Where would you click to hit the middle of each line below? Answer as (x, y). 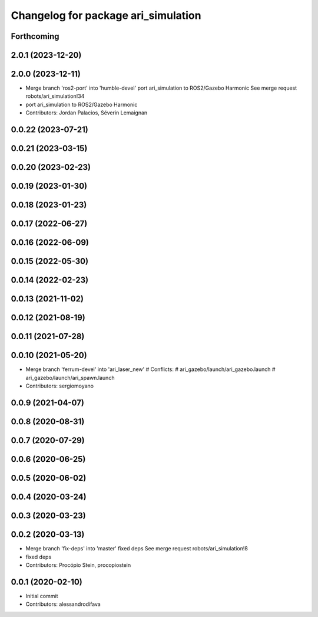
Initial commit (42, 596)
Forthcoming (35, 36)
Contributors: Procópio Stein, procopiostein (78, 565)
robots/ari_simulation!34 (55, 96)
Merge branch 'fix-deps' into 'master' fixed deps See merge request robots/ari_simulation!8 (137, 549)
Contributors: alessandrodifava (63, 604)
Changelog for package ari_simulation (106, 15)
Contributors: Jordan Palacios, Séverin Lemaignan (87, 113)
